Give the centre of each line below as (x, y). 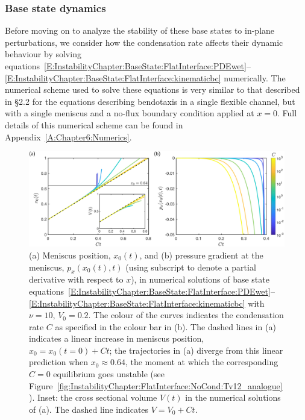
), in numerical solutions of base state (200, 279)
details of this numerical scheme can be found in (94, 124)
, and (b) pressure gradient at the (201, 255)
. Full (287, 113)
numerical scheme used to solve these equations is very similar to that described (152, 89)
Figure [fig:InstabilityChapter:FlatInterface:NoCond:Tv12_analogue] (156, 385)
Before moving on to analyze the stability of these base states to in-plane (140, 30)
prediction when (59, 362)
